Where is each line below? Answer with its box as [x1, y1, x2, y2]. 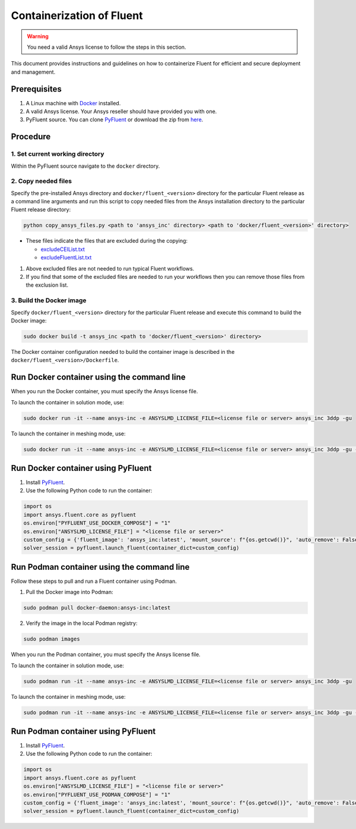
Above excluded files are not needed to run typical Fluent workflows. [26, 265, 195, 272]
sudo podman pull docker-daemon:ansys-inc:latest [23, 604, 171, 611]
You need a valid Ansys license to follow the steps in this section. [27, 43, 186, 51]
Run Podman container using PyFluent [11, 726, 156, 736]
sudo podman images [23, 636, 80, 642]
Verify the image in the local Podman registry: [26, 620, 138, 627]
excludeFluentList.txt [40, 254, 92, 261]
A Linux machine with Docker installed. [26, 99, 121, 106]
